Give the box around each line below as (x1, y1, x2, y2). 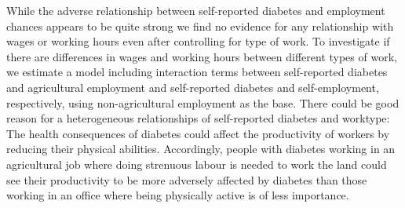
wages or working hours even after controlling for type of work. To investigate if (6, 33, 390, 49)
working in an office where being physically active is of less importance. (6, 187, 349, 203)
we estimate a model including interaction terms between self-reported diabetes (6, 64, 388, 80)
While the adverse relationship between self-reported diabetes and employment (6, 2, 385, 18)
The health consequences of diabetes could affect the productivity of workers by (6, 125, 390, 141)
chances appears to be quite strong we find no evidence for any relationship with (6, 17, 394, 34)
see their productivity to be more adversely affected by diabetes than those (6, 171, 367, 188)
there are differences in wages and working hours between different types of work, (6, 48, 397, 64)
